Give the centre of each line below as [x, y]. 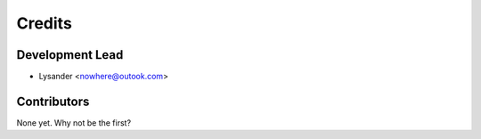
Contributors [53, 101]
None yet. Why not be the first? [74, 123]
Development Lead [70, 55]
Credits [45, 23]
